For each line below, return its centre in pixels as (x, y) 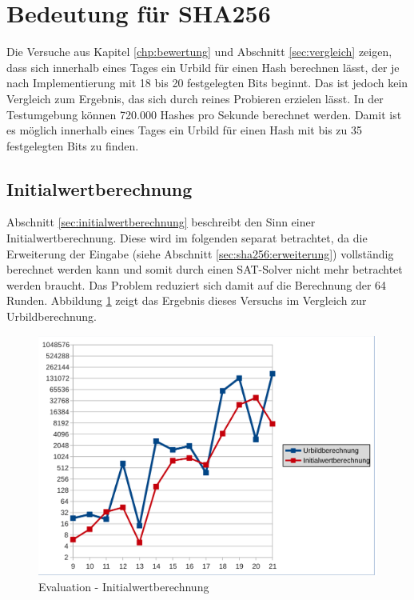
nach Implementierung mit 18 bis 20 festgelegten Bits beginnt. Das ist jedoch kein (207, 83)
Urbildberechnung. (52, 316)
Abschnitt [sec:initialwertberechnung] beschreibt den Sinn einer (161, 222)
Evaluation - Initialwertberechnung (124, 586)
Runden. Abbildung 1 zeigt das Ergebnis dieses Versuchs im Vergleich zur (187, 300)
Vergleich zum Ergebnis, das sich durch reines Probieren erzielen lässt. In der (195, 98)
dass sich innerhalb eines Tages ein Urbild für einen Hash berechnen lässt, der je (203, 67)
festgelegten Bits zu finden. (73, 145)
